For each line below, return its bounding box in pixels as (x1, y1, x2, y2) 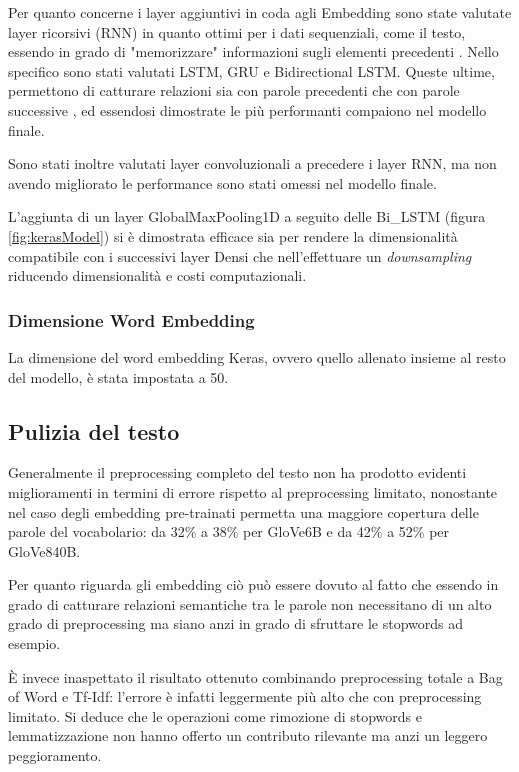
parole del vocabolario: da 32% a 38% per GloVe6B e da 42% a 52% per (8, 521, 450, 542)
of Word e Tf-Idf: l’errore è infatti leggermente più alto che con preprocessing (8, 686, 482, 707)
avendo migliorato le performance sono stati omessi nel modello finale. (8, 172, 437, 193)
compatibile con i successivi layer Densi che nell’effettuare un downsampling (8, 245, 472, 266)
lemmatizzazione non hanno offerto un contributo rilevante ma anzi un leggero (8, 725, 488, 746)
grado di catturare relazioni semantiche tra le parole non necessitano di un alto (8, 593, 492, 614)
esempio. (8, 633, 61, 654)
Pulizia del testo (8, 415, 180, 446)
